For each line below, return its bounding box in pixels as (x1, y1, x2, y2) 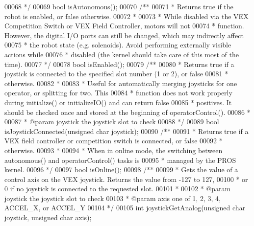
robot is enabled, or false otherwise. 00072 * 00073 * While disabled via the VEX (4, 11, 249, 21)
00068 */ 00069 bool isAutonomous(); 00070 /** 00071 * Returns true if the (4, 1, 233, 11)
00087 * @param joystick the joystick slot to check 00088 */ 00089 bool (4, 116, 219, 127)
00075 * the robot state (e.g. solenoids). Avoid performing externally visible (4, 40, 231, 50)
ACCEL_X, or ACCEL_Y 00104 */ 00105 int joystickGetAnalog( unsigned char (4, 203, 246, 213)
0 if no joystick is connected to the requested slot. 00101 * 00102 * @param (4, 183, 231, 194)
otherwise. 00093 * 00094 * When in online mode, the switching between (4, 145, 223, 155)
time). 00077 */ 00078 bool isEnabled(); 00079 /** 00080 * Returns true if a (4, 59, 234, 69)
